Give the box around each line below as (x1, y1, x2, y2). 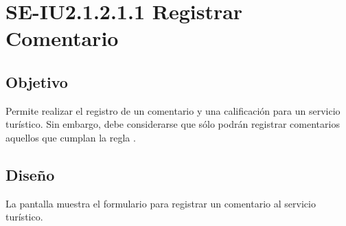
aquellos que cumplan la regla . (5, 130, 136, 144)
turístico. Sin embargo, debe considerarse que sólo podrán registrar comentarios (5, 117, 340, 131)
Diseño (5, 163, 55, 185)
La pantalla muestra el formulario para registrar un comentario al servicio (5, 196, 316, 210)
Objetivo (5, 71, 68, 92)
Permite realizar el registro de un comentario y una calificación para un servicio (5, 103, 341, 117)
